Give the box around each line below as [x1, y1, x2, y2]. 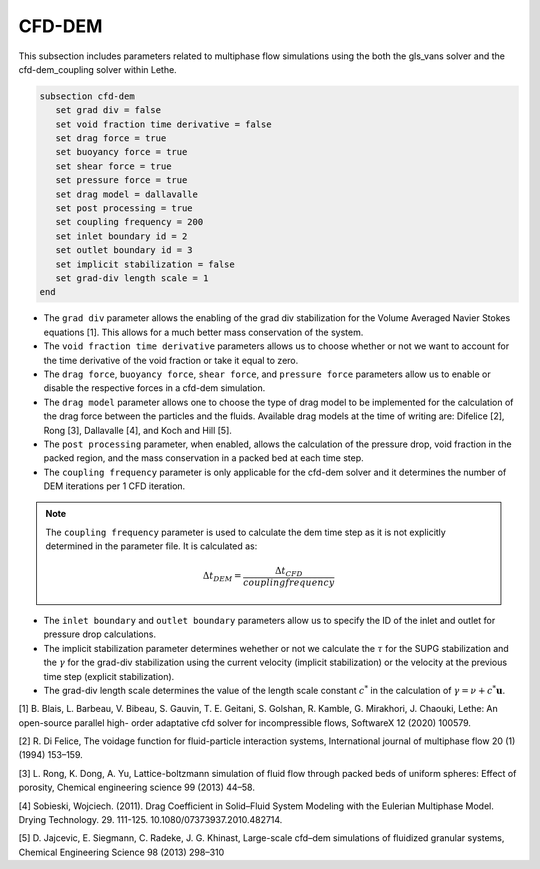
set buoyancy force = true [55, 146, 188, 158]
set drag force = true [55, 133, 167, 144]
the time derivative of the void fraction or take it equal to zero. [43, 354, 299, 366]
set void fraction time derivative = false [55, 118, 272, 130]
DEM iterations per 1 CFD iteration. [43, 480, 186, 492]
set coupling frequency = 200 [55, 216, 204, 228]
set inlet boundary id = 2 [55, 230, 188, 242]
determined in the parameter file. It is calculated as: [45, 540, 258, 552]
